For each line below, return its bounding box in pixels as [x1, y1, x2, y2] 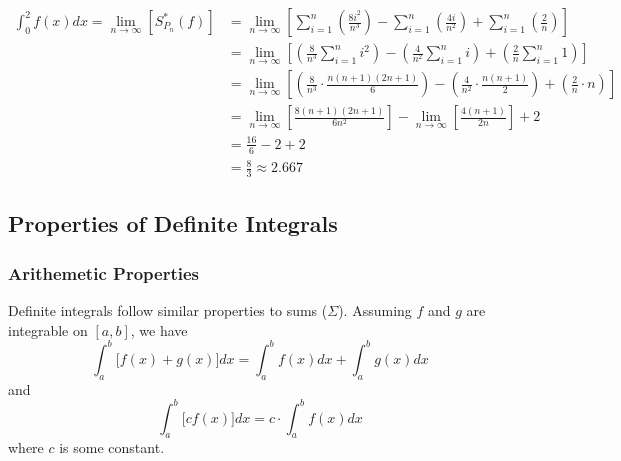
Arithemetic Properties [8, 260, 199, 285]
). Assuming [338, 300, 412, 321]
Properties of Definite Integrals [8, 208, 338, 239]
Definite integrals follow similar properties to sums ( [8, 300, 328, 321]
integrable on [8, 319, 88, 340]
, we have [130, 319, 188, 340]
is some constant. [59, 437, 165, 458]
